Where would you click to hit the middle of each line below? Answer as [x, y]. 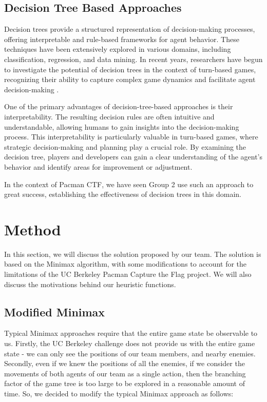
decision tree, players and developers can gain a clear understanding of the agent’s [133, 157]
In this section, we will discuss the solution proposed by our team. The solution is [133, 254]
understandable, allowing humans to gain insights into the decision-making [122, 126]
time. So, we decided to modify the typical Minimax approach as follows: [119, 393]
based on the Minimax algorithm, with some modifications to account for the [126, 264]
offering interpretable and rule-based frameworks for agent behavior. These [122, 39]
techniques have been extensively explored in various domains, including [118, 49]
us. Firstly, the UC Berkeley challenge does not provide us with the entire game [130, 343]
